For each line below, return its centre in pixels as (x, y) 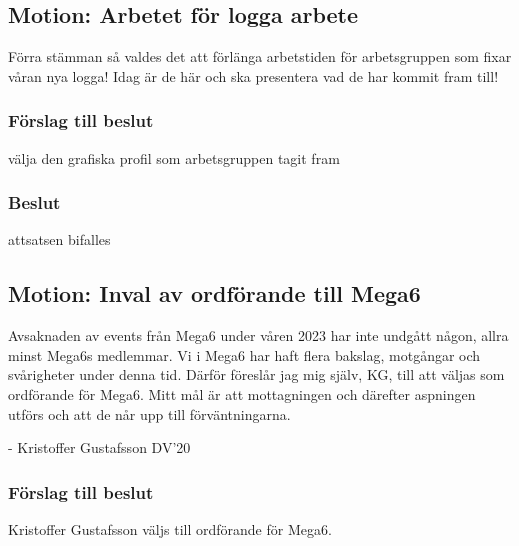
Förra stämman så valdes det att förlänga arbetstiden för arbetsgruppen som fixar (260, 56)
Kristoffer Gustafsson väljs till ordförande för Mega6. (170, 529)
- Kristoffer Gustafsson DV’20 (99, 447)
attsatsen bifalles (59, 239)
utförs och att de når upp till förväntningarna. (149, 413)
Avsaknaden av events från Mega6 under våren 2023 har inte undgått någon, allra (258, 335)
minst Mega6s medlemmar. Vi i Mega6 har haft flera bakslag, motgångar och (244, 354)
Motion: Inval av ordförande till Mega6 (214, 293)
